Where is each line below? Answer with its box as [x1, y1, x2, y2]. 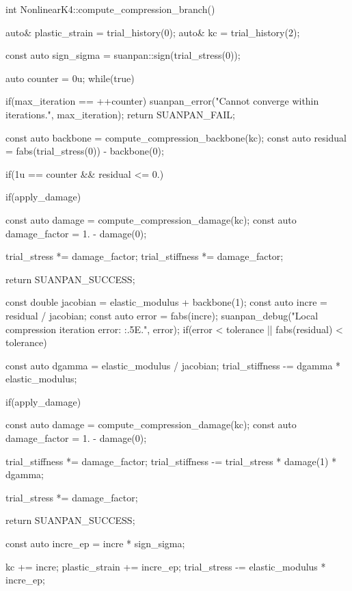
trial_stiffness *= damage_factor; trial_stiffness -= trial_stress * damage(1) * [5, 454, 337, 468]
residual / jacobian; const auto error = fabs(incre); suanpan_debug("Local [5, 308, 319, 322]
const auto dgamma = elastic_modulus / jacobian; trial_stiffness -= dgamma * [5, 358, 341, 372]
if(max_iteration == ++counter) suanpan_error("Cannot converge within [5, 94, 319, 108]
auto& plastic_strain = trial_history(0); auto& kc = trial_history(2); [5, 25, 300, 39]
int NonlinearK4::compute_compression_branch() [5, 2, 215, 16]
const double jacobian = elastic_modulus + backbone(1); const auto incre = [5, 295, 327, 309]
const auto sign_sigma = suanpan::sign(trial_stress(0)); [5, 48, 241, 62]
